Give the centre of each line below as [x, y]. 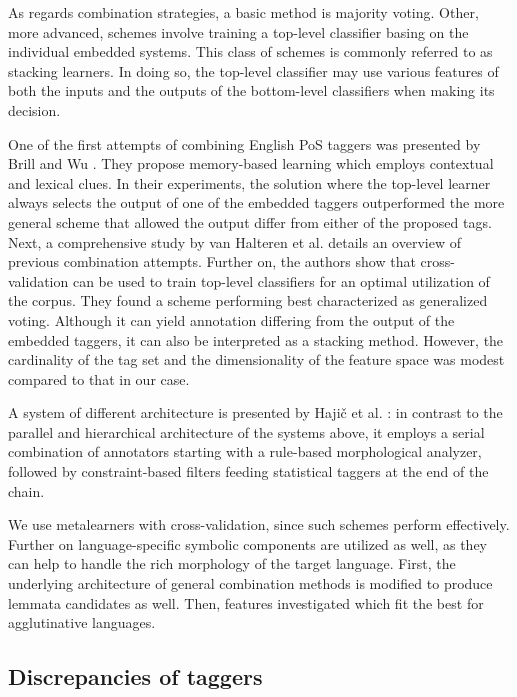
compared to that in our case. [99, 378]
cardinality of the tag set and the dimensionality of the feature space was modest [256, 359]
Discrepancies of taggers [135, 676]
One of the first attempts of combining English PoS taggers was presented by [244, 143]
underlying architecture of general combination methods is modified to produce [250, 583]
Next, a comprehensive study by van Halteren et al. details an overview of [234, 241]
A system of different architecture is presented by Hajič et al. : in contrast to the [255, 412]
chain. [26, 490]
